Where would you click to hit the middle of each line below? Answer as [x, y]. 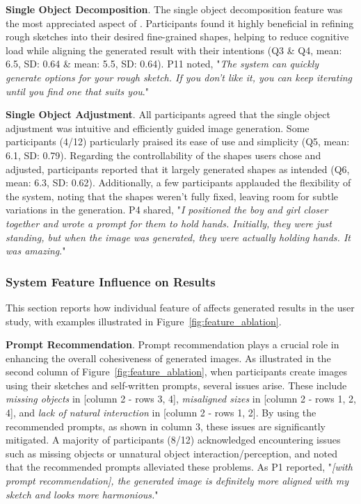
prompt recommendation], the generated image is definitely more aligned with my [177, 481]
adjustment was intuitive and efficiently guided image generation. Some [158, 128]
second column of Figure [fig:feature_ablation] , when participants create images [177, 372]
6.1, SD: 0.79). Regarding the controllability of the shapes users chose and [163, 155]
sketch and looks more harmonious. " [82, 494]
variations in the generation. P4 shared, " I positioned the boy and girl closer [167, 210]
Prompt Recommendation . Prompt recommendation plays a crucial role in [173, 344]
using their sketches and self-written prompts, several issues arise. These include [176, 385]
